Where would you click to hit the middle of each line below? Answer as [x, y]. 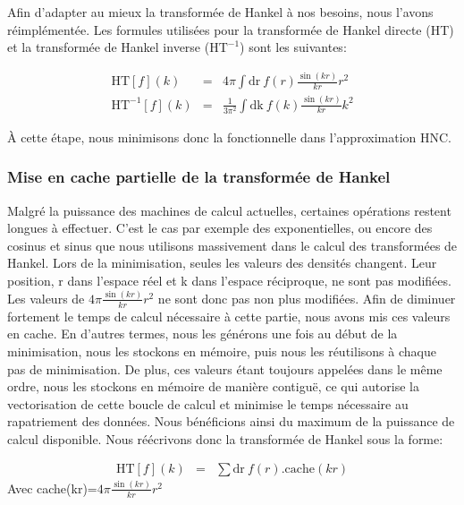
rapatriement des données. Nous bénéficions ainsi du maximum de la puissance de [231, 421]
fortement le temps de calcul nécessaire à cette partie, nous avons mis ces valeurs [229, 316]
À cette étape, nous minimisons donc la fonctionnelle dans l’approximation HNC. [229, 137]
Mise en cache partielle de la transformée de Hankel [199, 177]
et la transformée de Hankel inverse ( [109, 47]
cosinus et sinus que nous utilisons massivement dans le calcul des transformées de [232, 245]
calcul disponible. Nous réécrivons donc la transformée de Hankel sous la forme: [225, 438]
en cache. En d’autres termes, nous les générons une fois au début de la [202, 334]
